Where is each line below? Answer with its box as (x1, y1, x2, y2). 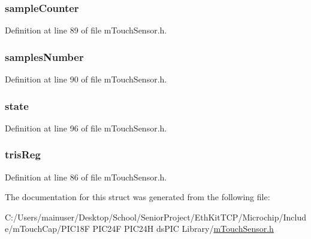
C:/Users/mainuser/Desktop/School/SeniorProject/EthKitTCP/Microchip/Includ (5, 210, 307, 223)
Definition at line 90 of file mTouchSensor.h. (5, 73, 167, 85)
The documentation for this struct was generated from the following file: (5, 191, 270, 203)
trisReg (5, 147, 41, 162)
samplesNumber (5, 49, 84, 64)
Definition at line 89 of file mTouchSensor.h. (5, 24, 167, 36)
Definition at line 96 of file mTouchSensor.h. (5, 121, 167, 134)
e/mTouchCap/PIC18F (5, 222, 90, 235)
